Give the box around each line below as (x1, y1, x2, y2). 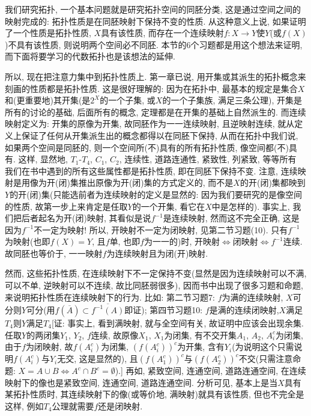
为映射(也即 (5, 235, 50, 248)
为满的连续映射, (222, 290, 283, 303)
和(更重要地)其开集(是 (5, 94, 91, 106)
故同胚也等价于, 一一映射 (5, 246, 103, 259)
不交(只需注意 (238, 352, 293, 365)
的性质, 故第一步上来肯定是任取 (5, 200, 128, 212)
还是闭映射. (98, 399, 143, 412)
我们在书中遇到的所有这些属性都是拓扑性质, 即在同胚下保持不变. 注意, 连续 (5, 164, 298, 177)
